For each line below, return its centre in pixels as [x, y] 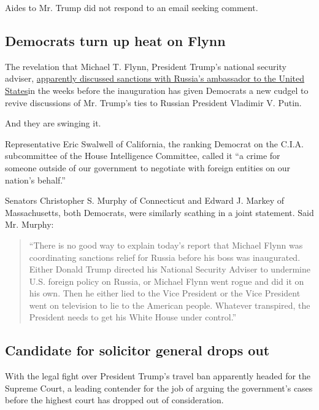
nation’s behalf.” [35, 180]
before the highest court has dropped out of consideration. [114, 400]
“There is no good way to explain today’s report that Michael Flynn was [166, 245]
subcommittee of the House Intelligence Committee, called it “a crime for [143, 156]
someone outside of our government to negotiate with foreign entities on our [148, 167]
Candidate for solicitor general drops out [137, 350]
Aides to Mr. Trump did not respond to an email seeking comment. [132, 7]
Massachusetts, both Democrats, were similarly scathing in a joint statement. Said [159, 212]
